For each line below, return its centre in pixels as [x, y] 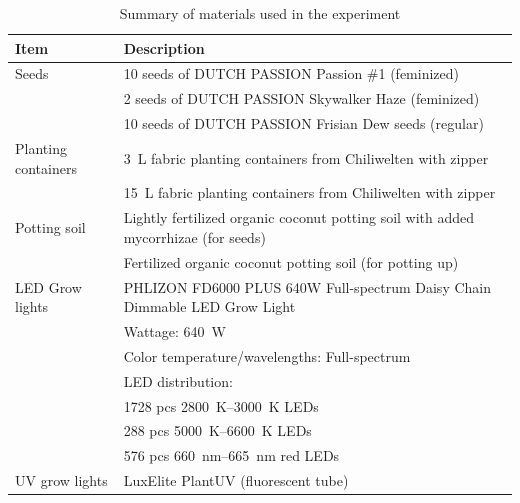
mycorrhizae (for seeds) [194, 236]
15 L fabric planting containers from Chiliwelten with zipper [309, 192]
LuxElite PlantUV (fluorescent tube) [236, 480]
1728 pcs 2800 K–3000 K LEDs [221, 405]
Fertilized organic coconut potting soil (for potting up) [291, 261]
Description [164, 47]
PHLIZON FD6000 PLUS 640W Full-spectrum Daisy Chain [307, 286]
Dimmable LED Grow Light [209, 306]
